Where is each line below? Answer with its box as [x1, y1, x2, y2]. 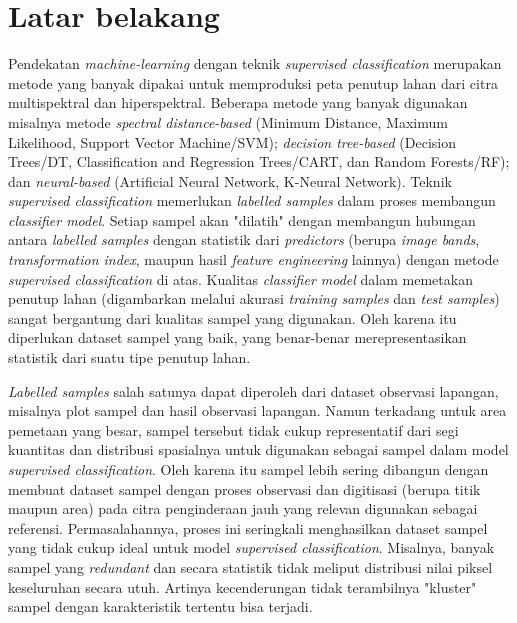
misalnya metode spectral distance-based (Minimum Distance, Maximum [8, 111, 448, 132]
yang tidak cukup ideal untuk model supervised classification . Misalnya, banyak [8, 537, 495, 558]
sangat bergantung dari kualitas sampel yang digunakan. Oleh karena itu [8, 307, 457, 328]
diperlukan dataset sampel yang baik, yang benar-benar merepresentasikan [8, 327, 467, 348]
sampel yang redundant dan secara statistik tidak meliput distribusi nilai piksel [8, 556, 493, 577]
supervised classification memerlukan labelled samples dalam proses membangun [8, 190, 496, 211]
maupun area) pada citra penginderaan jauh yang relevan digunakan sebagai [8, 498, 478, 519]
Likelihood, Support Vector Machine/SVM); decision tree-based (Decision [8, 131, 457, 152]
